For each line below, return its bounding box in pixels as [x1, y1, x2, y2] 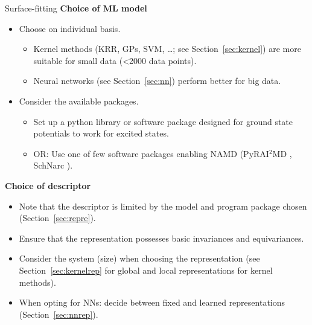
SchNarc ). [33, 159, 73, 172]
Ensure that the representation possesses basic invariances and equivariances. [19, 231, 304, 244]
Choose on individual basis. [19, 22, 121, 34]
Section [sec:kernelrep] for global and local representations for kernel [19, 263, 273, 276]
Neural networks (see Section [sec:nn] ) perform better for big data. [33, 74, 281, 87]
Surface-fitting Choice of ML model [5, 2, 147, 14]
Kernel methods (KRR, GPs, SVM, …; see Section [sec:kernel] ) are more [33, 42, 301, 55]
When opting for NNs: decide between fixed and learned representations [19, 296, 285, 309]
